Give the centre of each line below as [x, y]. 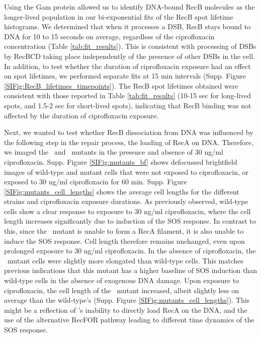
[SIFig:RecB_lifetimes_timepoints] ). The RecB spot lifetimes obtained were [121, 85]
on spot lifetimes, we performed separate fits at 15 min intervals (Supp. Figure [125, 76]
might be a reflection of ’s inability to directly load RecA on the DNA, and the [126, 310]
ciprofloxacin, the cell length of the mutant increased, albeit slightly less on [122, 290]
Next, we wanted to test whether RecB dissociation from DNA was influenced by [129, 132]
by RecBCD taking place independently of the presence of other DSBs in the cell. [129, 56]
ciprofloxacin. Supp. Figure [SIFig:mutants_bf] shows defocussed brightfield [121, 161]
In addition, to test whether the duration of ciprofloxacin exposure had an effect [127, 66]
